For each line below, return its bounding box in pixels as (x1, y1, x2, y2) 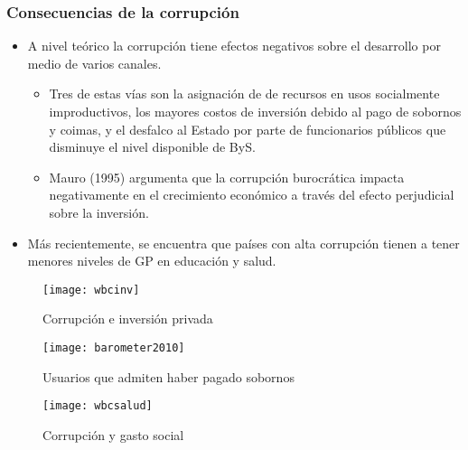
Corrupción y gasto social (42, 425, 184, 444)
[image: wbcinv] (42, 283, 140, 296)
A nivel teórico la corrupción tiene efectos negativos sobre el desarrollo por (27, 36, 441, 55)
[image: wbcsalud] (42, 399, 153, 413)
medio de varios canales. (27, 53, 162, 72)
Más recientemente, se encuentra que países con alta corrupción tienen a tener (27, 233, 460, 252)
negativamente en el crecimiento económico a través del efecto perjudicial (49, 185, 454, 204)
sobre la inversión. (49, 202, 149, 221)
